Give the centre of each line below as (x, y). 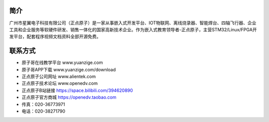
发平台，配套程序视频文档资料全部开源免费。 (55, 37)
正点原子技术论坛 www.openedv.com (60, 83)
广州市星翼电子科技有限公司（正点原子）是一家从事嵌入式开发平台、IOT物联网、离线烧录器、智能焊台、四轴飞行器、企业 (133, 23)
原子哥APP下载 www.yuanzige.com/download (69, 69)
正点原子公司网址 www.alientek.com (59, 76)
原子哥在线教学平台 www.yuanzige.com (62, 62)
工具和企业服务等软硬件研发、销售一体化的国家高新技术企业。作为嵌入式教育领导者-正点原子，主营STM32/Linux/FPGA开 (133, 29)
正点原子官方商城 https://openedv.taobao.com (69, 97)
